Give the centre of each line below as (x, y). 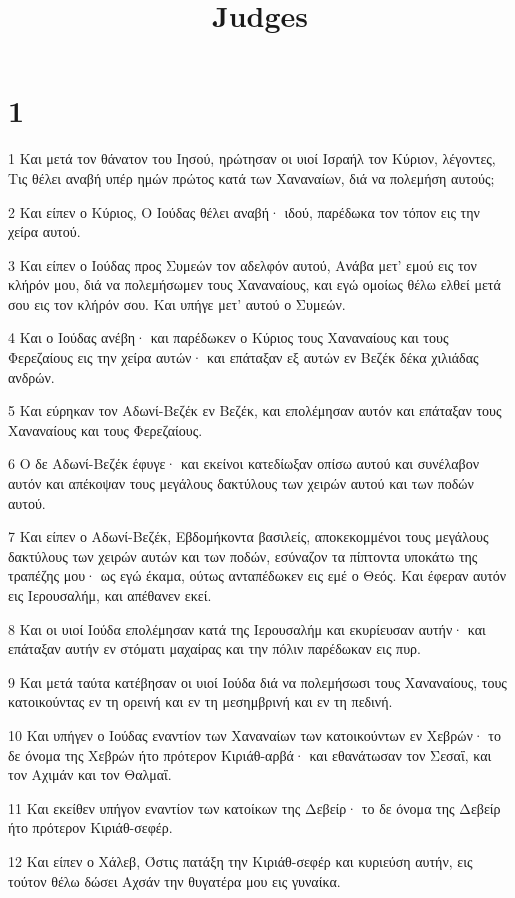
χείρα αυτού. (44, 231)
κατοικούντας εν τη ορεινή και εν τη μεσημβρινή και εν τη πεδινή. (200, 701)
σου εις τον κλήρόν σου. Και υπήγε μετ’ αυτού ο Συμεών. (177, 303)
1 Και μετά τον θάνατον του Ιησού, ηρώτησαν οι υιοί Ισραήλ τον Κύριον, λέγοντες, (252, 158)
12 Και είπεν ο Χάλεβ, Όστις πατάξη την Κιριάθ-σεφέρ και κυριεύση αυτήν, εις (240, 860)
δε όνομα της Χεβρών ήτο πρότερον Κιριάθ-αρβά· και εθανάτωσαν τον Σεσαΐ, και (250, 754)
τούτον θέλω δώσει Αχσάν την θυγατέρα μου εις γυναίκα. (174, 880)
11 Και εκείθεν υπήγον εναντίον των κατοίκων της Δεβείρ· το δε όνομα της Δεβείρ (254, 807)
